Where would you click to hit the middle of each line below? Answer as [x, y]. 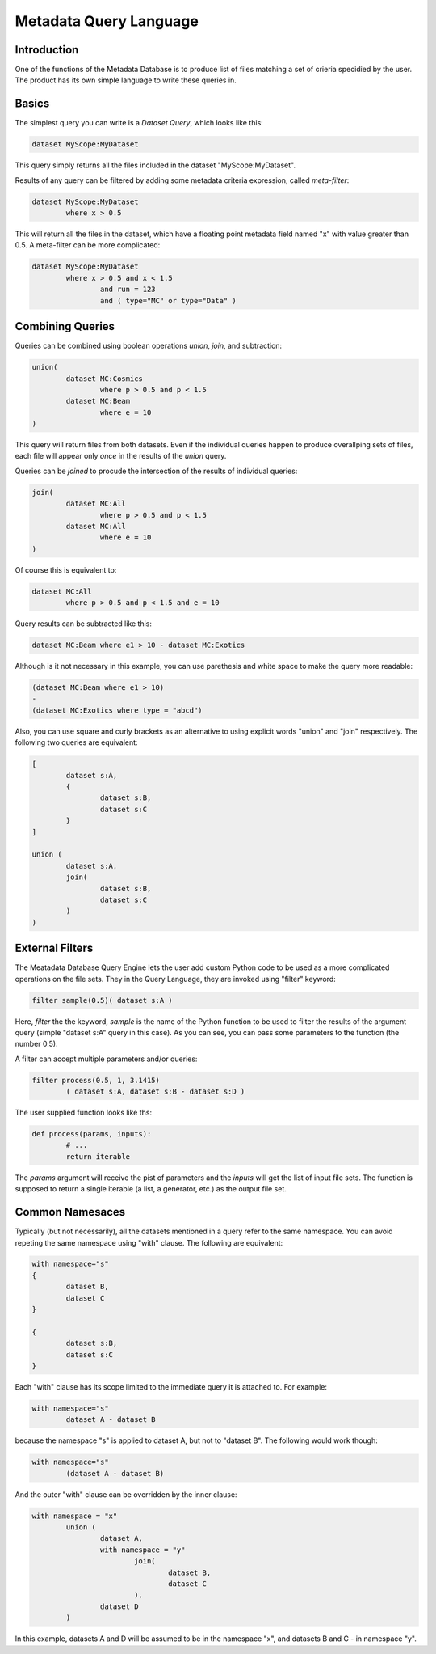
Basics [32, 104]
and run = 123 [128, 290]
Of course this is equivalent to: [66, 569]
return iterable [98, 1156]
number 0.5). [36, 1044]
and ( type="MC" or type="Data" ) [168, 300]
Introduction [47, 50]
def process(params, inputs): [92, 1134]
